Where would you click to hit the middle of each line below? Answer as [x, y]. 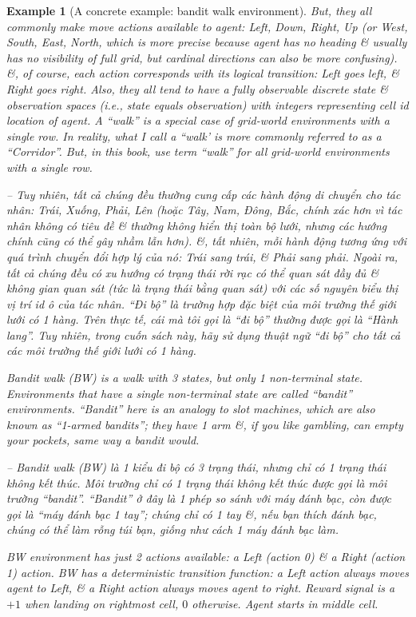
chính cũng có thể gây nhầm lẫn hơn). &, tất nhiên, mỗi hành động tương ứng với [206, 241]
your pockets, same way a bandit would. [103, 440]
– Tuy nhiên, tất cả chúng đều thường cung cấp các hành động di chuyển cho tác [204, 194]
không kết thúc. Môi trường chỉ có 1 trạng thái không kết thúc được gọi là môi [197, 482]
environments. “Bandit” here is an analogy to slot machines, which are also [191, 409]
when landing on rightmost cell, [101, 603]
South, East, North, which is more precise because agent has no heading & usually [207, 42]
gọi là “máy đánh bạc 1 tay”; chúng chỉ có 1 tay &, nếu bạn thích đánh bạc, [192, 514]
